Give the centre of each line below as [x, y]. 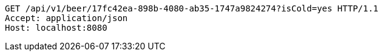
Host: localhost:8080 [56, 28]
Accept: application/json [66, 18]
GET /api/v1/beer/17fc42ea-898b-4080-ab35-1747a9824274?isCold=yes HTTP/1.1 [192, 8]
